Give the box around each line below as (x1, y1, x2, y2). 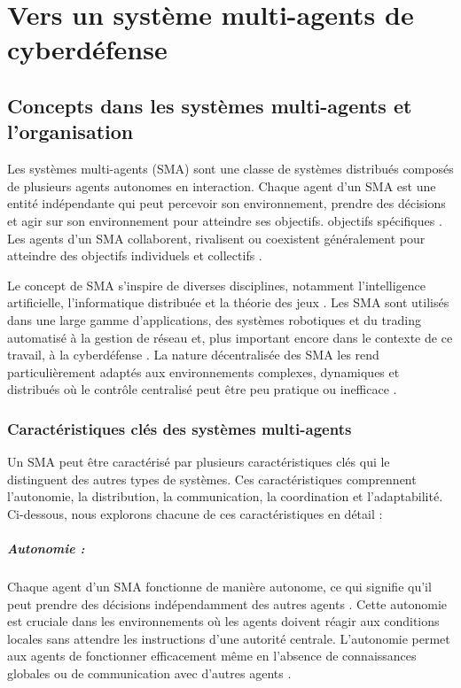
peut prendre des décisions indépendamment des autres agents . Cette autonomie (7, 594, 447, 613)
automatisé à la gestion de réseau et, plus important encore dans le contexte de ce (7, 328, 453, 346)
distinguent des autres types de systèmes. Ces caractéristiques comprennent (7, 469, 417, 488)
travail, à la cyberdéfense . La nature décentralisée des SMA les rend (7, 345, 379, 364)
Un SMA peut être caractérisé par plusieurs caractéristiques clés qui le (7, 452, 390, 471)
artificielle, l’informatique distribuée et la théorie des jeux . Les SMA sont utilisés (7, 293, 449, 312)
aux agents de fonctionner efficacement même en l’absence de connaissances (7, 646, 417, 665)
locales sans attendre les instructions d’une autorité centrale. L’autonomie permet (7, 629, 450, 647)
